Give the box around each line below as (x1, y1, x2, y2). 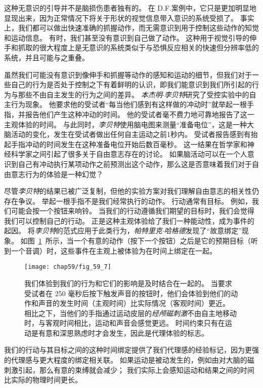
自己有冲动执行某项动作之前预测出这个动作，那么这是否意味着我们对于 (18, 158, 252, 169)
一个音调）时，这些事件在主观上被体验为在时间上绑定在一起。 (11, 245, 216, 256)
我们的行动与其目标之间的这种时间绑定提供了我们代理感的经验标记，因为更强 (4, 344, 259, 355)
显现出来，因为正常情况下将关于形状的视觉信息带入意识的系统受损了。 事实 (4, 12, 254, 23)
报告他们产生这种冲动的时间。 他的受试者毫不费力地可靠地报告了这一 (25, 109, 254, 119)
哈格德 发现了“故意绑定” (164, 225, 242, 236)
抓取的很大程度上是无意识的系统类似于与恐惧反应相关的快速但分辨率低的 (18, 42, 259, 53)
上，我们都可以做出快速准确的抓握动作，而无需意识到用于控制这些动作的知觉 (4, 22, 259, 33)
